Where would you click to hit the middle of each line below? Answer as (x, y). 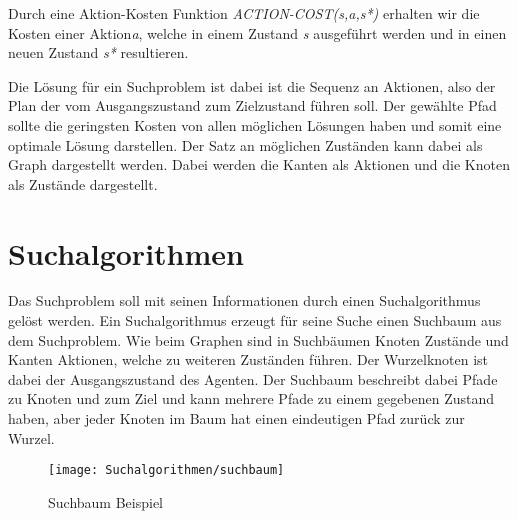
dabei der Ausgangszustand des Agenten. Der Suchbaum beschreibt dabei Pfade (253, 378)
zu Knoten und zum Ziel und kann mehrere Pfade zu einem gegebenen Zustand (251, 398)
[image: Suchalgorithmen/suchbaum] (166, 470)
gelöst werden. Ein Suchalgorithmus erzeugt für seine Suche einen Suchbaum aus (255, 320)
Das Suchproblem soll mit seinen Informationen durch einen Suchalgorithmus (244, 300)
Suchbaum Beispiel (105, 501)
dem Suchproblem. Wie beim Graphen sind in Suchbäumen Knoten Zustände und (258, 339)
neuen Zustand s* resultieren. (98, 52)
